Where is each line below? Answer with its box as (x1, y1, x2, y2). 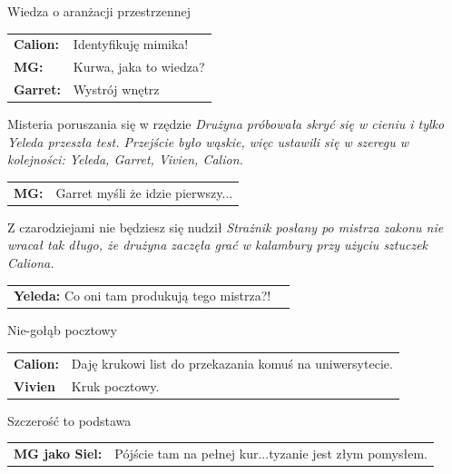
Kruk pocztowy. (71, 376, 160, 395)
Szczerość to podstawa (7, 410, 132, 430)
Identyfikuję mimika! (73, 35, 189, 54)
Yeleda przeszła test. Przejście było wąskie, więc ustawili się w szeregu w (7, 132, 408, 151)
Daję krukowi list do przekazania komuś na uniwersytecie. (71, 353, 393, 372)
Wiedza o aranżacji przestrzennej (7, 2, 192, 20)
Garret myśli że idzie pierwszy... (55, 183, 233, 202)
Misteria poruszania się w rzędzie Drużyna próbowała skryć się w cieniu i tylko (7, 114, 445, 133)
